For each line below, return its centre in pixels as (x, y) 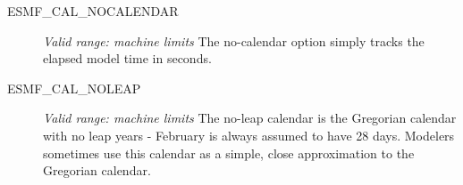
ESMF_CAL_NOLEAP (74, 88)
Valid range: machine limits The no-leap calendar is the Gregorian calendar (250, 118)
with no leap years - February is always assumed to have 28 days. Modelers (249, 135)
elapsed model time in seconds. (127, 58)
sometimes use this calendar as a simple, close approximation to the (229, 153)
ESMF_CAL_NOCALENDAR (93, 11)
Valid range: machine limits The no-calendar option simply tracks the (234, 40)
